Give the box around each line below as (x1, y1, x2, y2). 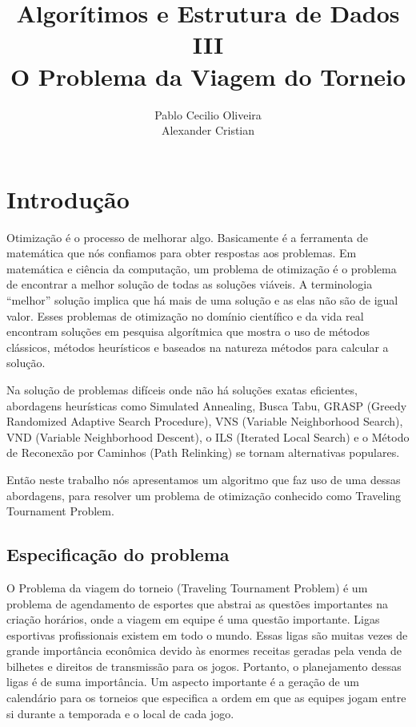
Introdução (6, 182, 130, 215)
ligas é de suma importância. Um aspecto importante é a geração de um (6, 673, 359, 690)
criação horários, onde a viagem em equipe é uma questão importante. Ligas (6, 611, 380, 628)
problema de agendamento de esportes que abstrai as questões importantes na (6, 595, 389, 612)
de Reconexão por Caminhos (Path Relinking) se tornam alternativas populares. (6, 444, 400, 461)
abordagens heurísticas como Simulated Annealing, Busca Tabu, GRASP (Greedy (6, 397, 407, 414)
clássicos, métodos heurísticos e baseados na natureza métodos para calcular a (6, 338, 389, 355)
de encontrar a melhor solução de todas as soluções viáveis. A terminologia (6, 276, 373, 293)
